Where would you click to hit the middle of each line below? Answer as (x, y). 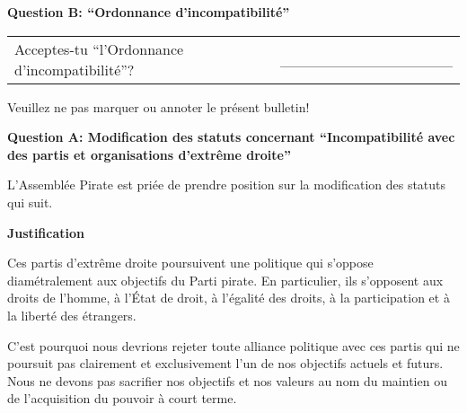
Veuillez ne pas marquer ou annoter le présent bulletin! (159, 106)
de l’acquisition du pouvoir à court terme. (122, 398)
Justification (46, 232)
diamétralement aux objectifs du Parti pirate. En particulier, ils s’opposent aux (225, 280)
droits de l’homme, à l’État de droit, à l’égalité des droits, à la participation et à (229, 298)
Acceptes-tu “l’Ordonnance (99, 48)
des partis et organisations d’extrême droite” (149, 154)
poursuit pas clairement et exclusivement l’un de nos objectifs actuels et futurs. (225, 363)
